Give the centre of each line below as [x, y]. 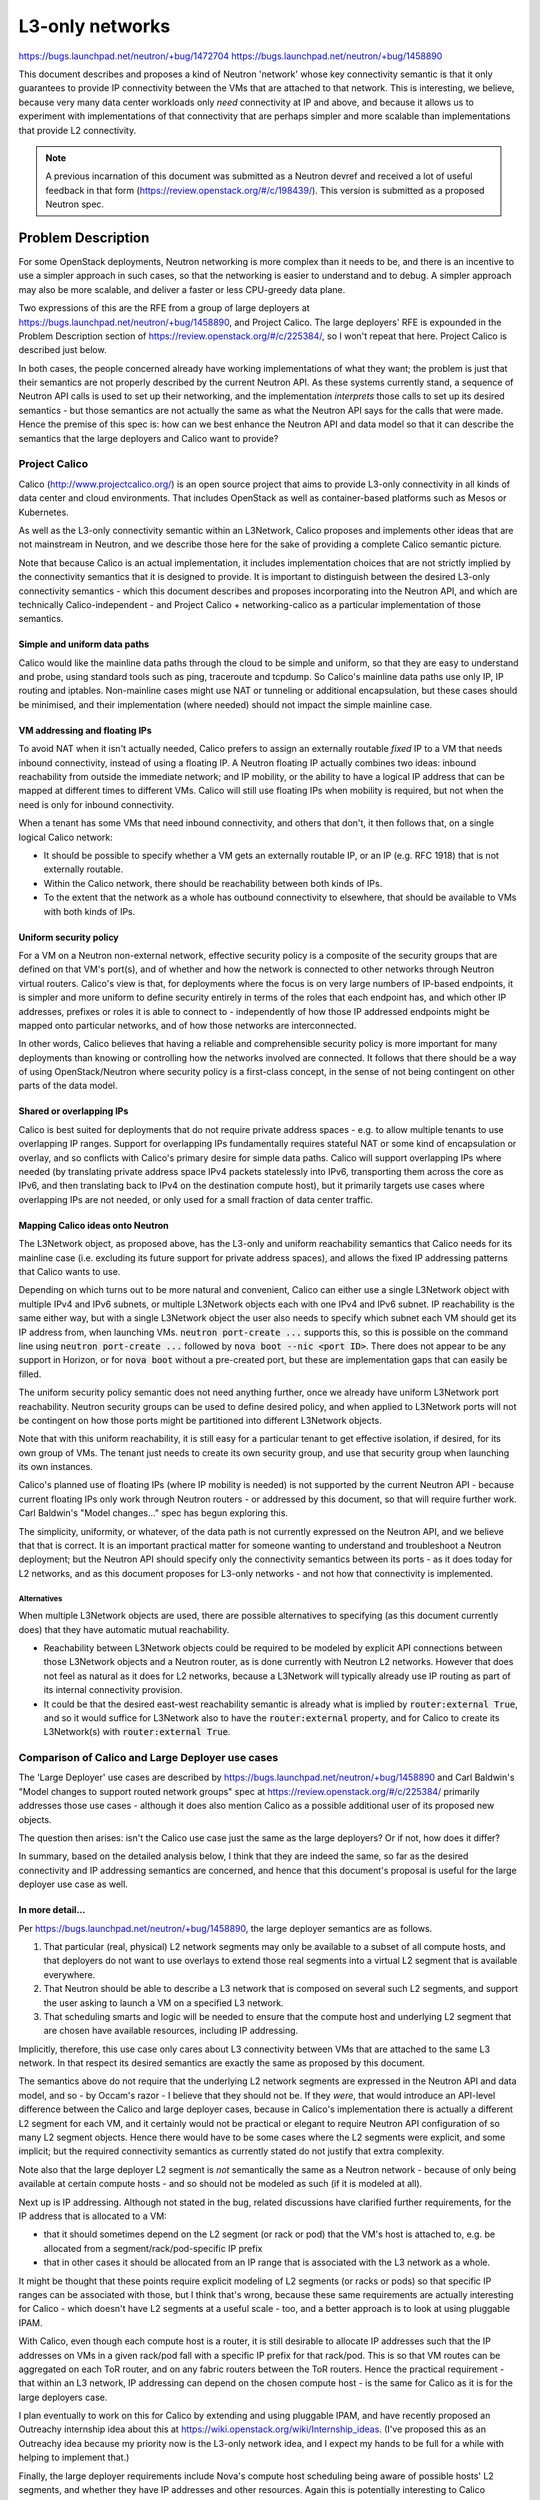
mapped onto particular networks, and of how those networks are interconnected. [187, 1025]
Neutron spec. [75, 204]
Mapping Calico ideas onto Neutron [93, 1225]
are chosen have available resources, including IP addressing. [171, 2031]
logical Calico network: [66, 837]
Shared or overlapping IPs [73, 1111]
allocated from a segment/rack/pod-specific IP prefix [153, 2248]
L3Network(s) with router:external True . [137, 1732]
